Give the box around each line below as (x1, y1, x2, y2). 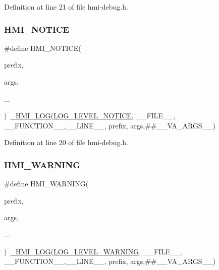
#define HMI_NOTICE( (4, 42, 81, 53)
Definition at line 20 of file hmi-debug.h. (4, 137, 129, 148)
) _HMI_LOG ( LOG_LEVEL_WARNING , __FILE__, (4, 246, 183, 256)
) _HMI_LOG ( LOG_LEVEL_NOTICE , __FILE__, (4, 110, 176, 121)
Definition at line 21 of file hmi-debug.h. (4, 2, 129, 12)
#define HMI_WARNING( (4, 178, 89, 189)
